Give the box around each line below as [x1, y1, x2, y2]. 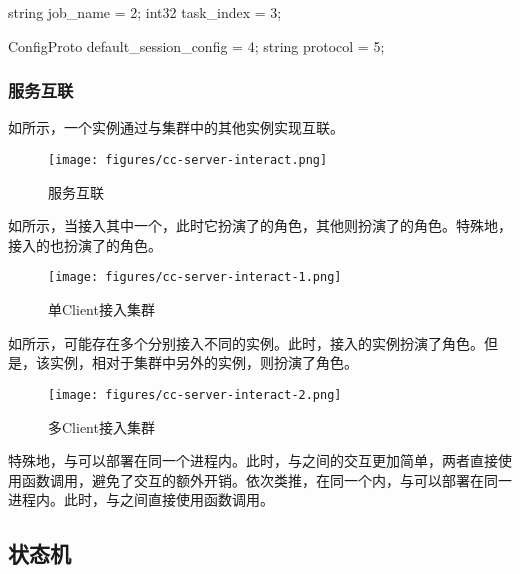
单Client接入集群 [48, 299, 155, 320]
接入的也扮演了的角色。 [8, 234, 162, 255]
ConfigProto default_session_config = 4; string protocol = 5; [8, 35, 385, 56]
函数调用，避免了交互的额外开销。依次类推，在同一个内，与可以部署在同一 [21, 469, 512, 490]
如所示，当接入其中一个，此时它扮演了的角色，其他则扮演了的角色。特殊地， [8, 215, 512, 236]
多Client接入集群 [48, 416, 155, 437]
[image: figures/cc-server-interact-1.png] [48, 270, 342, 285]
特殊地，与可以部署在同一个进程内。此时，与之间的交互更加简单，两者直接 [8, 450, 498, 471]
